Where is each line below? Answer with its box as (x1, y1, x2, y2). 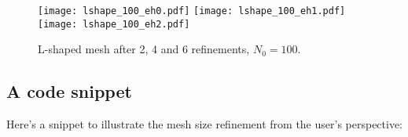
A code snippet (6, 79, 132, 103)
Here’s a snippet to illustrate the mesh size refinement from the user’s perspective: (6, 116, 403, 132)
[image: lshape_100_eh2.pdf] (38, 18, 190, 30)
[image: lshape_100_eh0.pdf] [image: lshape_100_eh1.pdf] (38, 5, 346, 16)
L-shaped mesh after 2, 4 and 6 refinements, (38, 41, 250, 57)
